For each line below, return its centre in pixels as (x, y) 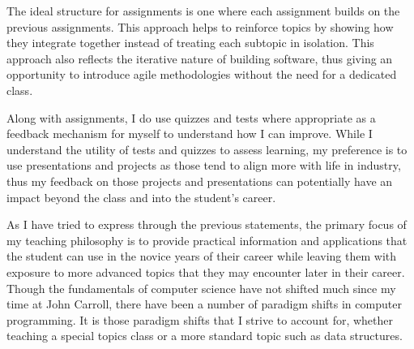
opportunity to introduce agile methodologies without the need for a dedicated (202, 74)
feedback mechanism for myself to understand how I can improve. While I (190, 134)
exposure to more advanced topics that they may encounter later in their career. (206, 271)
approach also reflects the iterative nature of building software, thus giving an (200, 58)
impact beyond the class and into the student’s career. (141, 197)
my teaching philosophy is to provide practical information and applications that (207, 240)
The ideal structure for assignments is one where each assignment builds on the (203, 11)
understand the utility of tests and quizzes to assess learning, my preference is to (207, 149)
